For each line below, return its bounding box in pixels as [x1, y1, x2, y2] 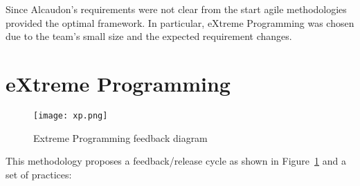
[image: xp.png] [33, 110, 108, 121]
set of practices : [6, 167, 72, 181]
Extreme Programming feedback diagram [33, 130, 208, 145]
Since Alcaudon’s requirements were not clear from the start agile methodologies [6, 2, 347, 16]
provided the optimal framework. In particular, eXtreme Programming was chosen [6, 15, 354, 30]
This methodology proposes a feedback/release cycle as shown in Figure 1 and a [6, 154, 346, 168]
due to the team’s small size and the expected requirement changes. [6, 29, 292, 43]
